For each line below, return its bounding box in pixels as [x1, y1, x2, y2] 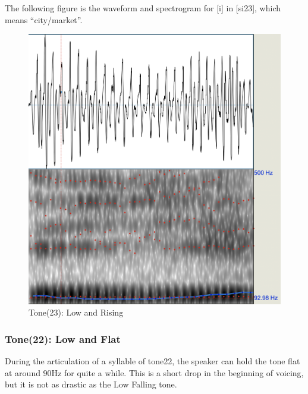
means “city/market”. [5, 13, 83, 26]
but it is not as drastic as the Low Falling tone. [5, 378, 177, 390]
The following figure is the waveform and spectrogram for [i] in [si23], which [5, 2, 281, 14]
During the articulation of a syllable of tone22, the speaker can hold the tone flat [5, 355, 300, 367]
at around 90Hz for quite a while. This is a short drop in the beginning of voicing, [5, 366, 304, 379]
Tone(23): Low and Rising [29, 306, 124, 319]
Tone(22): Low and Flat [5, 331, 121, 346]
